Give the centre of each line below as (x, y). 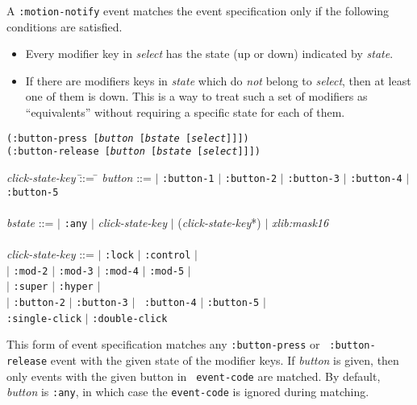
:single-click (44, 318)
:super (31, 287)
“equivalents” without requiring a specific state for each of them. (185, 112)
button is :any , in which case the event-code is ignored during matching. (188, 392)
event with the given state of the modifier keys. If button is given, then (225, 360)
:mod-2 (31, 271)
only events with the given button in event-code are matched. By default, (194, 376)
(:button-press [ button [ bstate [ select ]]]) (128, 138)
